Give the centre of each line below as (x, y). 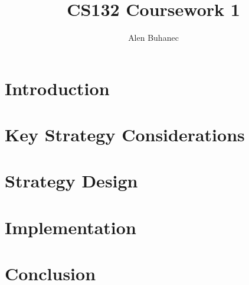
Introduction (57, 88)
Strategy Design (71, 181)
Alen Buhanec (153, 38)
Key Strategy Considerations (125, 135)
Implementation (71, 227)
